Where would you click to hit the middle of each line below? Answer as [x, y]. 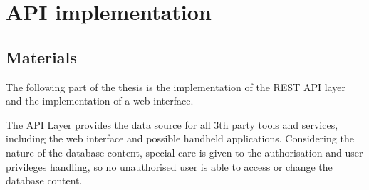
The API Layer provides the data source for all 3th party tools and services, [172, 124]
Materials [41, 57]
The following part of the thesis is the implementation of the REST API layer [176, 86]
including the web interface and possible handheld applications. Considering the [180, 138]
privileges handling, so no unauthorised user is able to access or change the [169, 166]
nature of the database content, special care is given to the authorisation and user [184, 152]
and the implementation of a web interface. [100, 101]
